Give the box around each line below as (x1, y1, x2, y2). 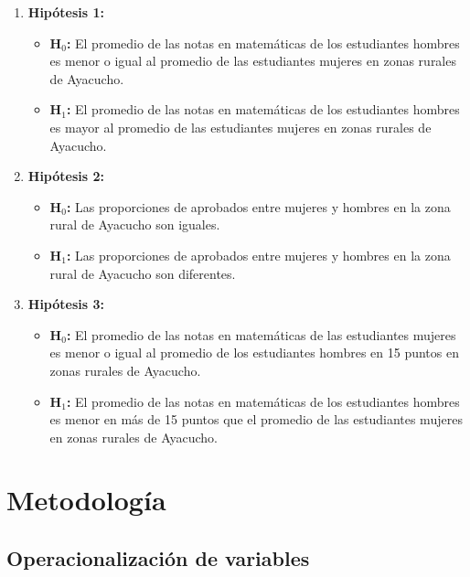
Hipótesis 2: (27, 166, 104, 186)
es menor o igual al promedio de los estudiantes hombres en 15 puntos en (49, 343, 459, 362)
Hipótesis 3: (27, 294, 104, 314)
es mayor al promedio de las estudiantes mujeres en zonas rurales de (49, 117, 432, 136)
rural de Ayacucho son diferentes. (49, 263, 236, 283)
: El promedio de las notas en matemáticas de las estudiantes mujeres (66, 325, 456, 344)
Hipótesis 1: (27, 3, 104, 21)
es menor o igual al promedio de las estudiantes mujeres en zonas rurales (49, 51, 456, 70)
